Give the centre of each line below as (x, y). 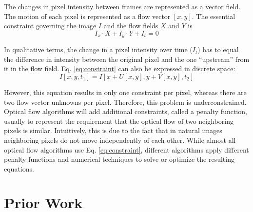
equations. (19, 168)
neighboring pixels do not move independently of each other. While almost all (120, 140)
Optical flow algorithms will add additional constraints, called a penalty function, (126, 111)
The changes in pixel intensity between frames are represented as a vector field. (122, 6)
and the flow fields (131, 26)
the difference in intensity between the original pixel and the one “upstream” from (127, 59)
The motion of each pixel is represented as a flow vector (87, 16)
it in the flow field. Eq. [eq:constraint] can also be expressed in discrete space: (120, 68)
